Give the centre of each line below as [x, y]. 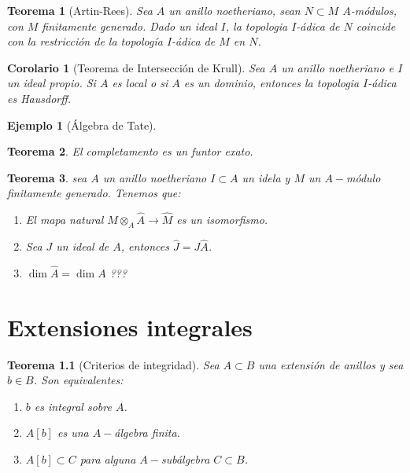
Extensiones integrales [130, 326]
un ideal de [83, 246]
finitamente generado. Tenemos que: [94, 193]
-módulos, [374, 10]
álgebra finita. [147, 433]
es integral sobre [73, 406]
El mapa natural [65, 220]
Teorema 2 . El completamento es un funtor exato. [130, 151]
